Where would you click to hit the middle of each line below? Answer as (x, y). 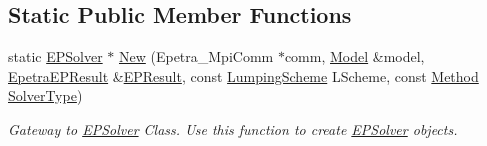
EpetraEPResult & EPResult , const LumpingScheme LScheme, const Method (243, 75)
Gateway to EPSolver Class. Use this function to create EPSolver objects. (233, 128)
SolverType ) (45, 95)
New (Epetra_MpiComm (196, 56)
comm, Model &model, (354, 56)
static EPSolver (55, 56)
